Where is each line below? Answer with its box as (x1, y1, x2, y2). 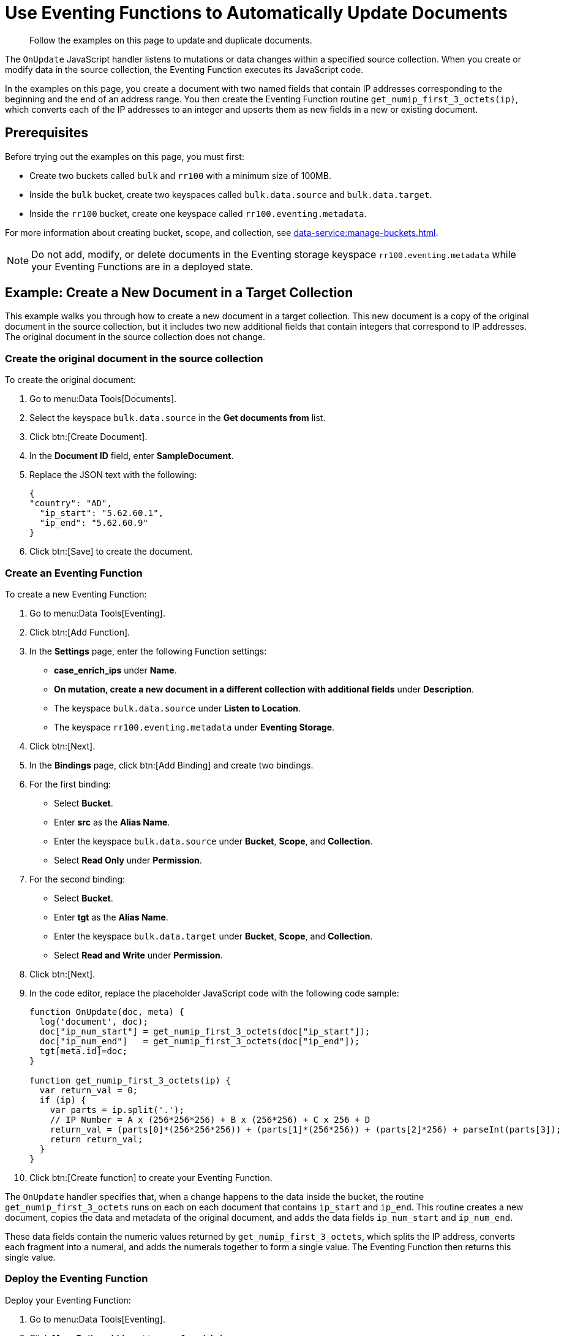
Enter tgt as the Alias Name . (54, 911, 168, 922)
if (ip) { (39, 1095, 86, 1105)
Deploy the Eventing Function (5, 1272, 148, 1285)
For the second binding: (29, 873, 126, 884)
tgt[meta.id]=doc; (39, 1046, 128, 1056)
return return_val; (50, 1134, 143, 1144)
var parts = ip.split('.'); (50, 1104, 184, 1115)
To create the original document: (5, 374, 137, 385)
